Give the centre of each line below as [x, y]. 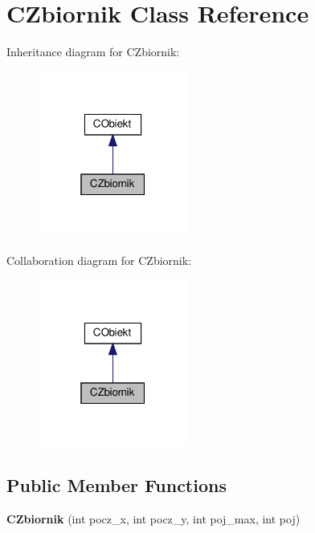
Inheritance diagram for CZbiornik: [93, 52]
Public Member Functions [117, 485]
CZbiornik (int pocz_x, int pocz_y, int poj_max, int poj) [153, 519]
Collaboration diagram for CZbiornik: [99, 260]
